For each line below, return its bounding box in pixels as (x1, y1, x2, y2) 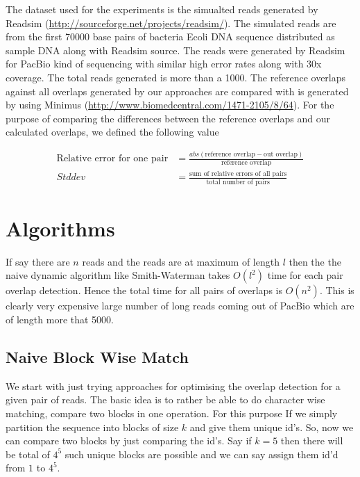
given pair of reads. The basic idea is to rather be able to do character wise (6, 392, 325, 407)
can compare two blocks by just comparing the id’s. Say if (6, 433, 252, 448)
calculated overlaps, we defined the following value (6, 124, 219, 139)
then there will (280, 433, 343, 448)
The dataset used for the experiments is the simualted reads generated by (6, 2, 318, 16)
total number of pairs (206, 178, 270, 186)
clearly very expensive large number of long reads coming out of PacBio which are (6, 298, 354, 313)
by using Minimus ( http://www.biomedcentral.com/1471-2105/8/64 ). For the (6, 97, 334, 112)
